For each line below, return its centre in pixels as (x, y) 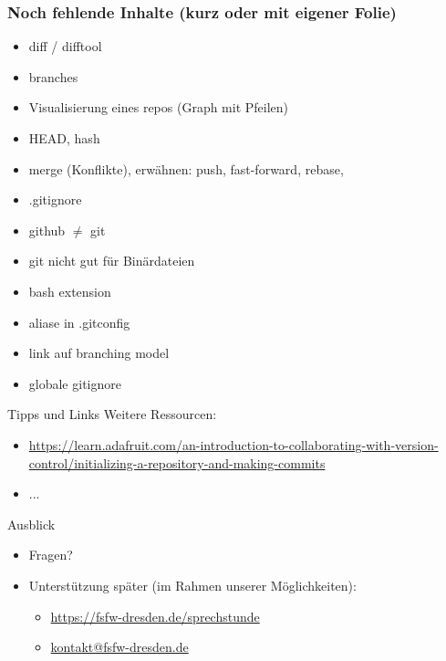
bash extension (70, 291)
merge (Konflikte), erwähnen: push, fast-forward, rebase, (186, 168)
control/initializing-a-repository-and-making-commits (177, 462)
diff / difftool (65, 46)
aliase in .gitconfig (79, 322)
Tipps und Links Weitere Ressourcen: (112, 414)
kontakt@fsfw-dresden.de (119, 647)
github (47, 230)
